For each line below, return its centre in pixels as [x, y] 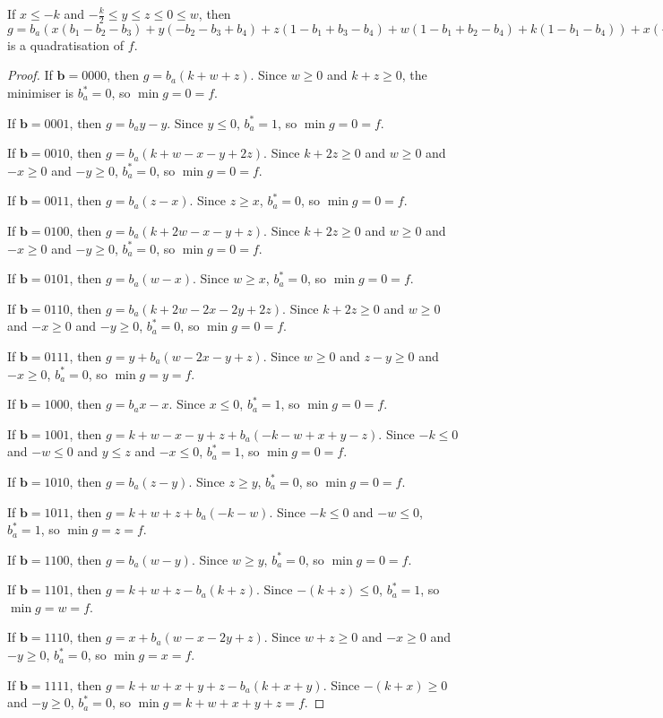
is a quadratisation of [66, 44]
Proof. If [30, 75]
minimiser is [41, 93]
